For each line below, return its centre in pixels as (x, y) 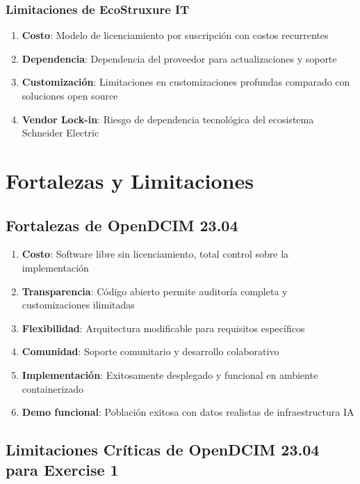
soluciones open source (70, 95)
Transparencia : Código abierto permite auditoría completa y (155, 291)
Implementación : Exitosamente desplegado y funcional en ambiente (170, 374)
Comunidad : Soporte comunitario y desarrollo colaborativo (150, 351)
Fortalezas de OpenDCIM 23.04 (122, 225)
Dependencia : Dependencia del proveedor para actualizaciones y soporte (179, 58)
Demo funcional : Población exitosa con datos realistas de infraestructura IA (188, 412)
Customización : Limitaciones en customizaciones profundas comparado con (186, 82)
